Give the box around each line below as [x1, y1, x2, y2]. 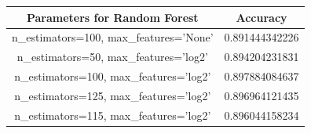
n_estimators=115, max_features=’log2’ [14, 106, 211, 123]
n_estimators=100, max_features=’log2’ [14, 68, 211, 84]
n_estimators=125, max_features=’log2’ [14, 87, 211, 103]
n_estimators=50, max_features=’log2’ [16, 49, 208, 65]
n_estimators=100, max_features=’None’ [12, 29, 214, 45]
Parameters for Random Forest [26, 9, 199, 25]
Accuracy [236, 9, 287, 25]
